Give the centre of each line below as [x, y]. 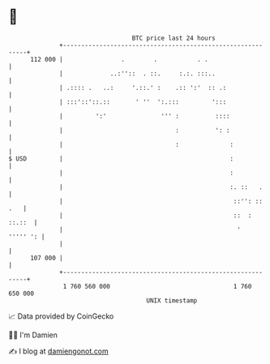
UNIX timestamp [172, 300]
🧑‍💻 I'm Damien [33, 335]
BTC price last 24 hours [174, 38]
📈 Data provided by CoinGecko [61, 316]
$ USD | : [121, 158]
